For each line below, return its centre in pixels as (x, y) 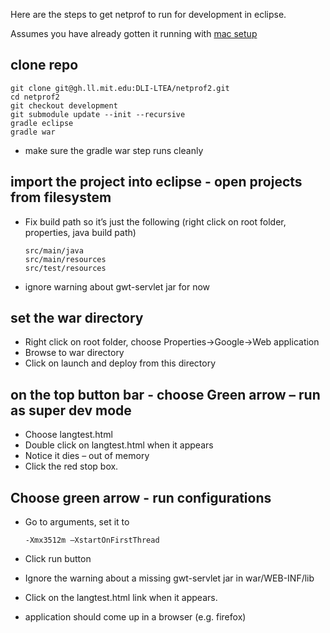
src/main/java (54, 250)
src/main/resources (65, 259)
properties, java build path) (80, 232)
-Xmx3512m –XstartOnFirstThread (92, 540)
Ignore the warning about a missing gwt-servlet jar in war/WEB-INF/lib (169, 578)
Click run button (58, 559)
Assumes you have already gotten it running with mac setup (134, 33)
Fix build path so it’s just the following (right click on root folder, (155, 221)
